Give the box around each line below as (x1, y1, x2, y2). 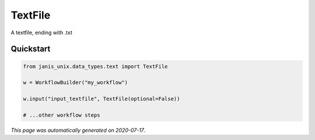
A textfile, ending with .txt (10, 29, 73, 36)
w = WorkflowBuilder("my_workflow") (23, 79, 128, 86)
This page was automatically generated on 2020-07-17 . (10, 127, 146, 134)
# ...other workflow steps (23, 112, 100, 119)
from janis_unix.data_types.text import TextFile (23, 63, 168, 70)
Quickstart (10, 44, 51, 54)
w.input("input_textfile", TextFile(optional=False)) (23, 96, 180, 102)
